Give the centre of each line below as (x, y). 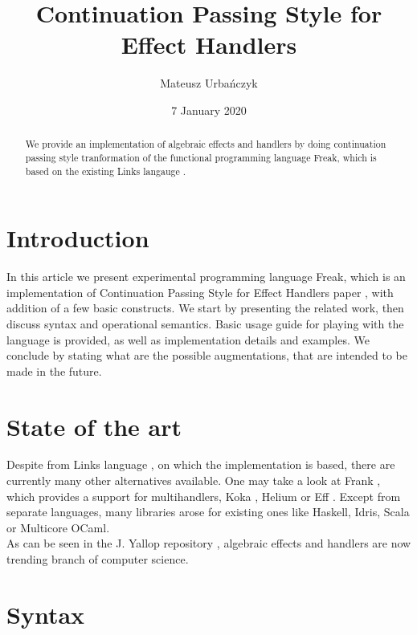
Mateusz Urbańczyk (209, 83)
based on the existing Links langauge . (106, 171)
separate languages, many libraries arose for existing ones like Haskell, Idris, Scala (208, 512)
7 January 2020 (209, 110)
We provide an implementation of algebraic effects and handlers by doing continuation (206, 144)
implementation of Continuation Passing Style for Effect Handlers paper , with (200, 292)
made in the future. (54, 370)
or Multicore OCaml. (58, 527)
